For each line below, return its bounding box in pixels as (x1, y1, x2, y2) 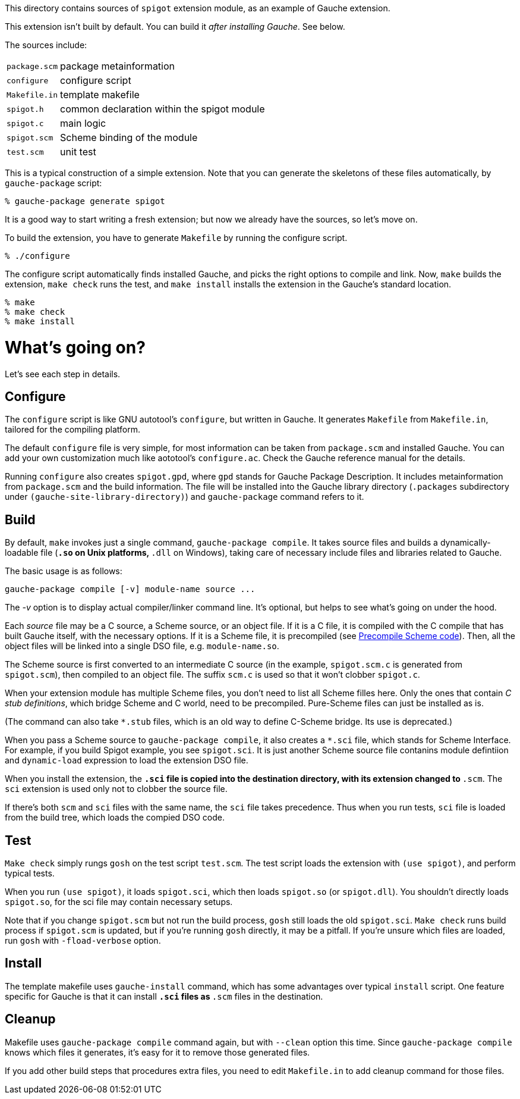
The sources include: (5, 40, 87, 50)
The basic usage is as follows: (5, 566, 122, 577)
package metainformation (60, 60, 175, 72)
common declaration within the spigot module (60, 103, 265, 115)
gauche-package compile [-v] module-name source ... (5, 584, 256, 594)
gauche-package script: (5, 178, 102, 188)
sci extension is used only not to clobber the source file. (5, 784, 228, 794)
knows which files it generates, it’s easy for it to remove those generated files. (5, 1047, 310, 1057)
